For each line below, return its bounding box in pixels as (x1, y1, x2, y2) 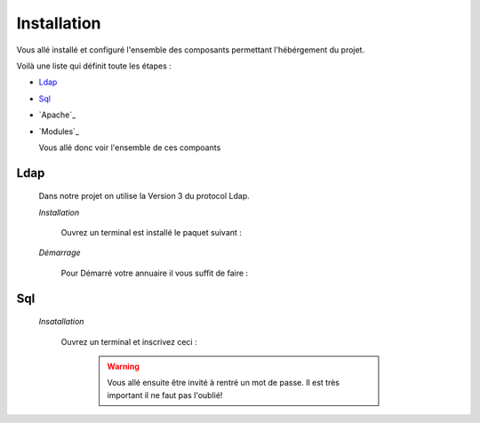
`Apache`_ (38, 109, 76, 120)
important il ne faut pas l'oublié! (107, 389, 223, 400)
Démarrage (38, 247, 81, 258)
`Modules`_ (38, 125, 80, 137)
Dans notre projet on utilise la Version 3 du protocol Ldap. (38, 191, 250, 202)
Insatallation (38, 316, 84, 327)
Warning (107, 361, 140, 372)
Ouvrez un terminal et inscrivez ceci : (60, 336, 197, 347)
